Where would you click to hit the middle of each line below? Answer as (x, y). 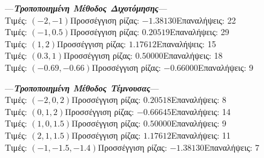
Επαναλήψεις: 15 (186, 43)
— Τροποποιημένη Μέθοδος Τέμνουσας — (82, 87)
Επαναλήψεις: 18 (193, 55)
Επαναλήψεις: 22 (206, 20)
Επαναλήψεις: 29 (200, 32)
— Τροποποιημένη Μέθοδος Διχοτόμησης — (86, 8)
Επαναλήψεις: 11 (201, 135)
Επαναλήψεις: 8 (199, 100)
